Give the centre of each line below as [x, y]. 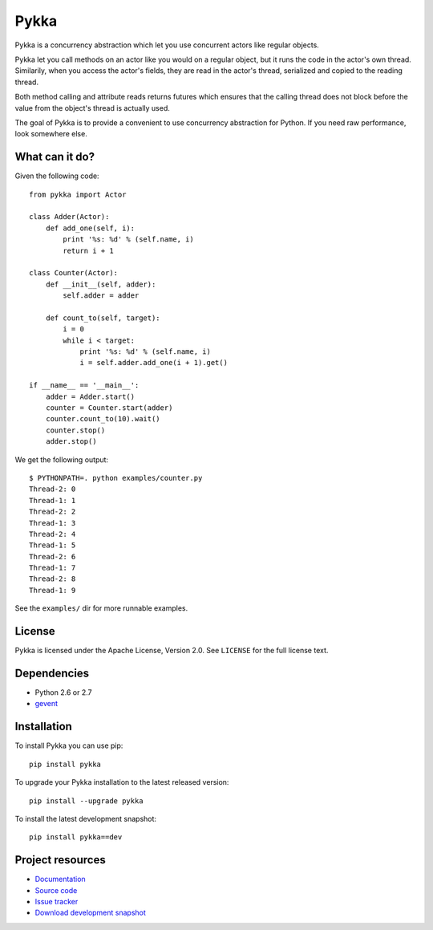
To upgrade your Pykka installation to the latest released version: [122, 782]
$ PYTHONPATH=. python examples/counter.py [116, 478]
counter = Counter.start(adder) [109, 408]
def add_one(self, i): [90, 228]
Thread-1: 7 [53, 568]
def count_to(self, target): [103, 318]
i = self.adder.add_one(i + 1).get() [154, 363]
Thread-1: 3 [53, 523]
